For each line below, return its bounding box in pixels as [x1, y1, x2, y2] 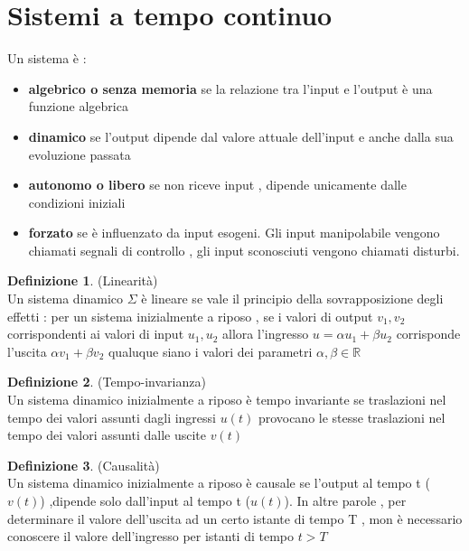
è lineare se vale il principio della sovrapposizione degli [141, 289, 444, 308]
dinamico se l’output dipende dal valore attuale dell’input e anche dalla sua [28, 126, 454, 145]
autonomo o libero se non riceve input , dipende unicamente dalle [28, 175, 407, 194]
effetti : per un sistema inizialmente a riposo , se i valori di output [7, 306, 373, 325]
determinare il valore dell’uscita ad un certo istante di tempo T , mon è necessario [7, 509, 463, 528]
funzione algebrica [28, 97, 128, 116]
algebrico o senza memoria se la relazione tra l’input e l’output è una [28, 79, 433, 98]
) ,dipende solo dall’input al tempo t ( [40, 491, 250, 509]
